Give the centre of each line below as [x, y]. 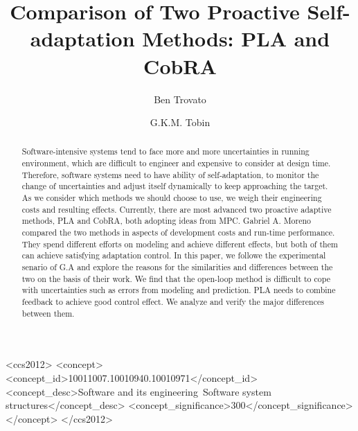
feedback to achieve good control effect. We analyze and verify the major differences [173, 302]
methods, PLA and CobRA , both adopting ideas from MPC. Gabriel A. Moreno [167, 221]
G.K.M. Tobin [180, 122]
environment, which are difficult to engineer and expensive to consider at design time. [176, 163]
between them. [48, 313]
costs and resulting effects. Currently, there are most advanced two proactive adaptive [177, 209]
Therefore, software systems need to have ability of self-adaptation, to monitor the [170, 174]
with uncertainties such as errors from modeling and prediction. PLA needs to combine [179, 290]
